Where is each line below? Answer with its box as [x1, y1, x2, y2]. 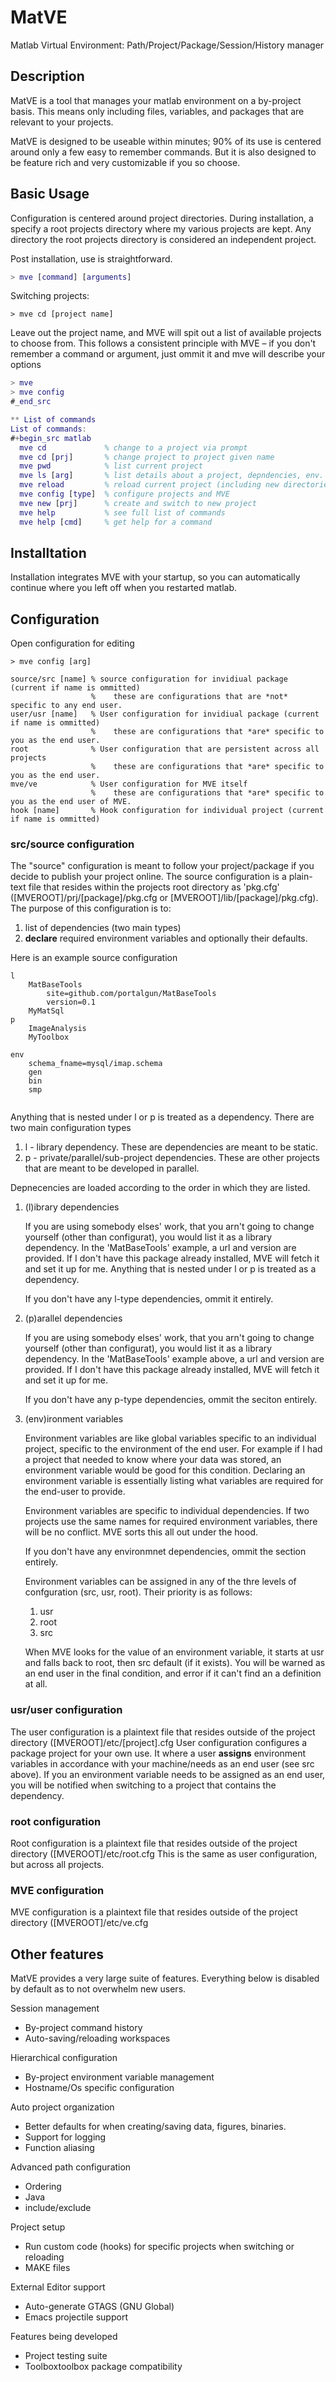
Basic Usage [10, 186, 90, 203]
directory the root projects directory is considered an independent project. [10, 233, 317, 245]
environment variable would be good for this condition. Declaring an [24, 1464, 306, 1476]
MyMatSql [28, 1006, 65, 1016]
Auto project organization [10, 2101, 115, 2113]
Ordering [24, 2181, 62, 2193]
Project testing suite [24, 2350, 108, 2362]
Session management [10, 2002, 100, 2015]
